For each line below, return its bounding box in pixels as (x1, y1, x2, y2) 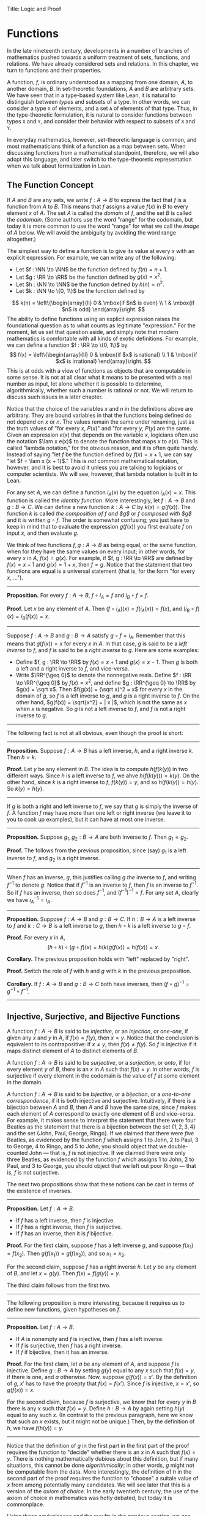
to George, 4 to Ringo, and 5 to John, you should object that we (7, 1142, 167, 1150)
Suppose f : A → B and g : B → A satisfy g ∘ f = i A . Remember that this (7, 632, 186, 641)
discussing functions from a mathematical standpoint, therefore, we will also (7, 149, 199, 156)
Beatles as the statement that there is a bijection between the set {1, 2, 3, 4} (7, 1123, 196, 1130)
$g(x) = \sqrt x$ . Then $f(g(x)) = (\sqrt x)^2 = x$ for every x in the (15, 685, 183, 693)
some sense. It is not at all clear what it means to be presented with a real (7, 374, 192, 381)
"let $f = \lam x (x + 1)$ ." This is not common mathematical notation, (7, 457, 179, 465)
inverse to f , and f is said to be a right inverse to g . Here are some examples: (7, 647, 199, 654)
